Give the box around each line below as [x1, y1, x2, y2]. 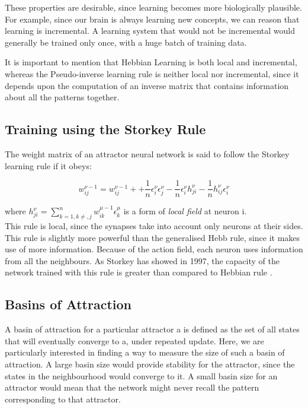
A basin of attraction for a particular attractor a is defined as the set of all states [5, 323, 300, 335]
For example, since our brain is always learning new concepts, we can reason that [5, 12, 300, 25]
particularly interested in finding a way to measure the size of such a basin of [5, 346, 285, 359]
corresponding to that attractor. [5, 392, 121, 405]
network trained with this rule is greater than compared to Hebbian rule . [5, 266, 272, 278]
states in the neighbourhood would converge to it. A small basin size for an [5, 369, 278, 382]
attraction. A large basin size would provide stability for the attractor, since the [5, 357, 295, 370]
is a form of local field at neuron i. [123, 205, 247, 217]
